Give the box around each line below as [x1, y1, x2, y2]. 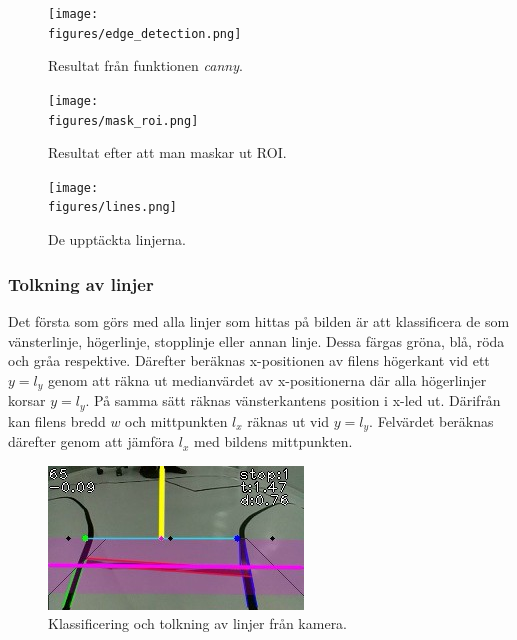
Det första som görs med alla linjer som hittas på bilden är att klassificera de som [8, 310, 510, 331]
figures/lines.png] [48, 200, 177, 215]
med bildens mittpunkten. [194, 431, 353, 452]
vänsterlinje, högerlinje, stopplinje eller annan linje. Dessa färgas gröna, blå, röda [8, 330, 505, 351]
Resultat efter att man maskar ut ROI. [48, 142, 287, 163]
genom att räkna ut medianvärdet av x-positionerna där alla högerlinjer [47, 369, 487, 390]
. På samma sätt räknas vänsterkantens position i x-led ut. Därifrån [85, 390, 501, 411]
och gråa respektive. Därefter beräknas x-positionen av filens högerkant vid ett [8, 350, 490, 371]
